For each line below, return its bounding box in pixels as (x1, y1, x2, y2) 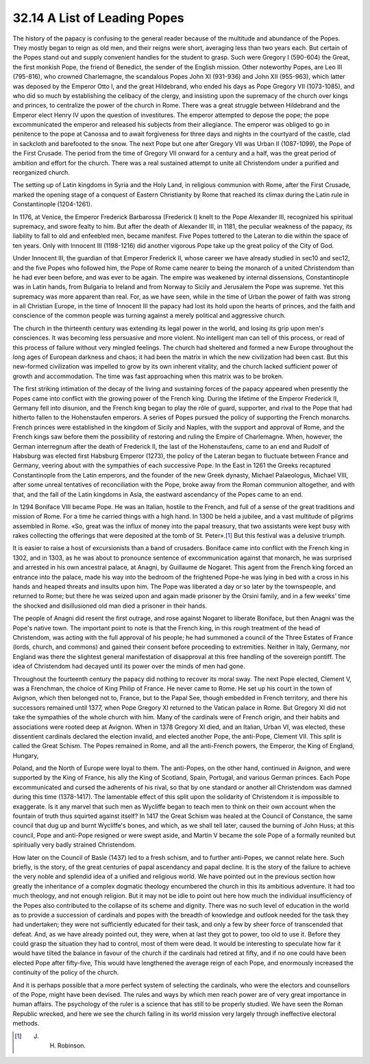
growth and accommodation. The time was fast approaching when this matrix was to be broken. (12, 372, 284, 380)
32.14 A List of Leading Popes (12, 10, 184, 25)
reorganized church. (12, 169, 70, 177)
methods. (12, 1019, 40, 1028)
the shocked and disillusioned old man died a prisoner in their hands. (12, 602, 208, 610)
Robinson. (57, 1041, 86, 1050)
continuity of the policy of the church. (12, 968, 119, 976)
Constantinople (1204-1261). (12, 200, 92, 208)
